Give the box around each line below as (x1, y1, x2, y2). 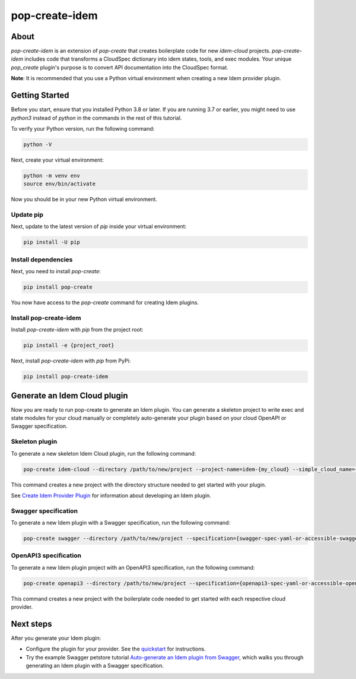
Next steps (11, 618, 52, 629)
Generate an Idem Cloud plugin (11, 390, 128, 400)
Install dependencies (11, 255, 73, 264)
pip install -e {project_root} (23, 342, 115, 349)
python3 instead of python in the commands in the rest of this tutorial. (11, 114, 182, 121)
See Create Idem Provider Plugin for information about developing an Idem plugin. (11, 492, 212, 499)
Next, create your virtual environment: (11, 156, 104, 163)
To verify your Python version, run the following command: (11, 125, 155, 132)
